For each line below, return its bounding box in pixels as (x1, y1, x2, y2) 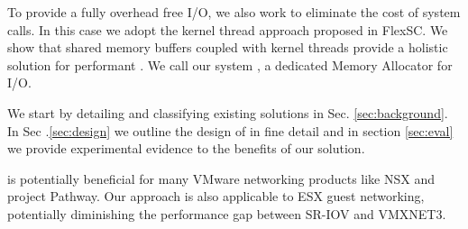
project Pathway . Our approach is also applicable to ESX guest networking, (7, 187, 425, 206)
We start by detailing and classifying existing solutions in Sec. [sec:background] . (7, 103, 448, 122)
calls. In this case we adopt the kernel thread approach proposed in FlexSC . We (7, 20, 448, 39)
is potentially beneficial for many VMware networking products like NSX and (7, 169, 436, 188)
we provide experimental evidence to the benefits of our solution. (7, 139, 365, 158)
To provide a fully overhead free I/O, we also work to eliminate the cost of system (7, 3, 461, 21)
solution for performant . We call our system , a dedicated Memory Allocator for (7, 55, 453, 74)
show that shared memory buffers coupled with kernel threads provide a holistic (7, 38, 448, 57)
